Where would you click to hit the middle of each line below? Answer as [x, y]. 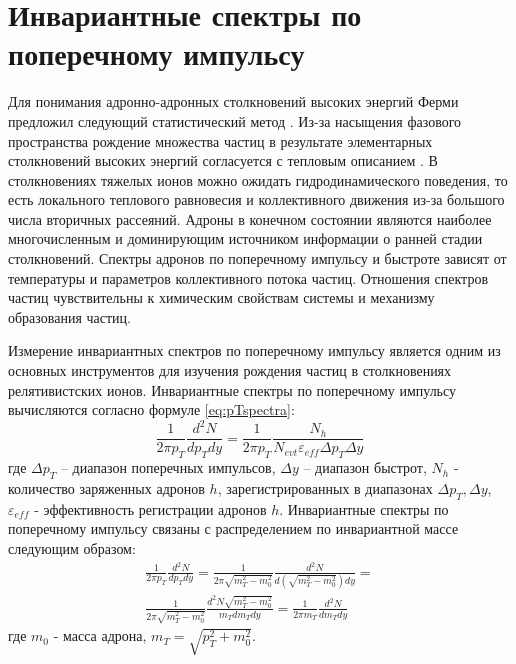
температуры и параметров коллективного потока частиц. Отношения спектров [248, 277]
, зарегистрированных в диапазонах [325, 487]
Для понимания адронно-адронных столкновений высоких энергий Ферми [233, 101]
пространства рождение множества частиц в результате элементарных [220, 140]
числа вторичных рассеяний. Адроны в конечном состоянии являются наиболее [250, 218]
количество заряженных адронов [106, 487]
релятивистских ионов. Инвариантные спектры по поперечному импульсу [232, 389]
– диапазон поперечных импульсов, [168, 467]
